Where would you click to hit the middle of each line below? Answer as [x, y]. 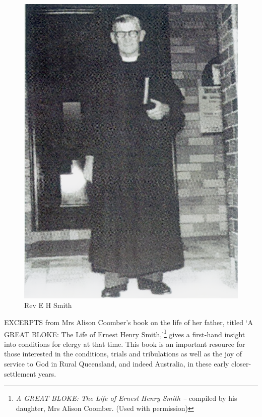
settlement [20, 373]
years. [47, 373]
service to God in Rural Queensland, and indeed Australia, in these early [117, 364]
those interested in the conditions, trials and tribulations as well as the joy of [123, 354]
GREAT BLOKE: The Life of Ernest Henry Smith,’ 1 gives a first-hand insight [125, 333]
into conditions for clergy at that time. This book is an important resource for [125, 344]
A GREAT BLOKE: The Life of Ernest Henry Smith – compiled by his [126, 398]
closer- [241, 364]
